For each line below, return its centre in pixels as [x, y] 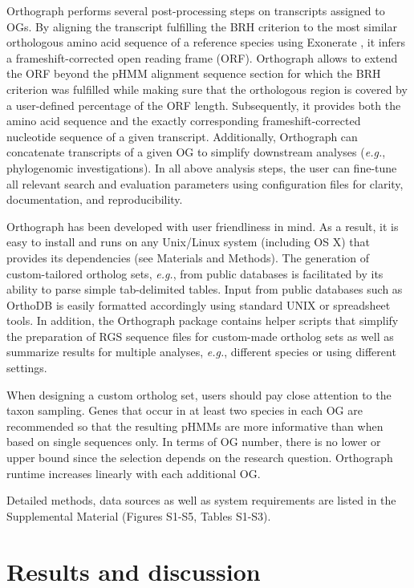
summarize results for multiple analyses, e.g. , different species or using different [201, 352]
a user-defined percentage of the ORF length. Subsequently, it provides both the [204, 105]
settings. [27, 368]
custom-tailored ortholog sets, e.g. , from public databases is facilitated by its [195, 273]
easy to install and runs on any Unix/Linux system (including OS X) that [188, 242]
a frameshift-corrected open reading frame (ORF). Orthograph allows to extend [202, 57]
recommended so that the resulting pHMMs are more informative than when [195, 426]
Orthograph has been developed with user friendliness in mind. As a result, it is [203, 226]
